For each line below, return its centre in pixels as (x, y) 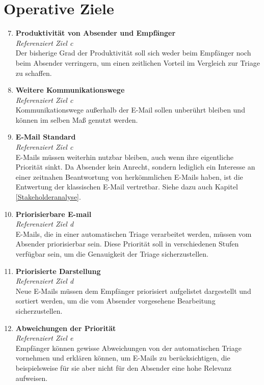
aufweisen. (32, 378)
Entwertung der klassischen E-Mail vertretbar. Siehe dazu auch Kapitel (127, 187)
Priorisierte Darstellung (58, 271)
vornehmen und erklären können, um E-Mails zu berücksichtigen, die (123, 358)
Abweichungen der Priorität (66, 328)
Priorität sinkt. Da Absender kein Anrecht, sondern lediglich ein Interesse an (135, 167)
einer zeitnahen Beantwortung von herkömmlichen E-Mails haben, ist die (129, 176)
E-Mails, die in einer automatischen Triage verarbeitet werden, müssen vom (134, 233)
